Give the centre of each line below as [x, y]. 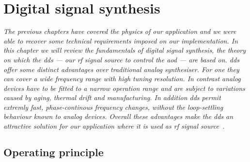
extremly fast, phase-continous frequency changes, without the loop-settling [113, 107]
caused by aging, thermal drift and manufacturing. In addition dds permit [112, 97]
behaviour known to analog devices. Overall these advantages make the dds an [118, 116]
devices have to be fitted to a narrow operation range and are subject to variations [124, 88]
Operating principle [54, 152]
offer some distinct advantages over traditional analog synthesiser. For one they [121, 69]
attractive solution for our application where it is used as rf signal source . [114, 126]
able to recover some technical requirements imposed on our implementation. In [121, 40]
